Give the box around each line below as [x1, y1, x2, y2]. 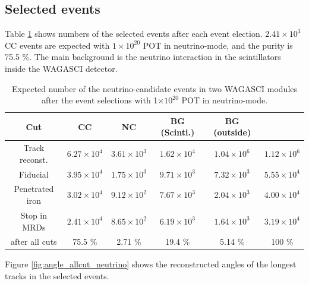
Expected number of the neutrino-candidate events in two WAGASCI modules [11, 82, 298, 94]
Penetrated [14, 182, 54, 195]
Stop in [20, 209, 48, 221]
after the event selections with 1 [41, 94, 158, 106]
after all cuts [11, 235, 57, 248]
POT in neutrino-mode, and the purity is [143, 39, 293, 51]
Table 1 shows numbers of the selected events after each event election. [5, 27, 263, 40]
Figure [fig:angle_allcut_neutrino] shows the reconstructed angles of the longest [5, 258, 297, 270]
